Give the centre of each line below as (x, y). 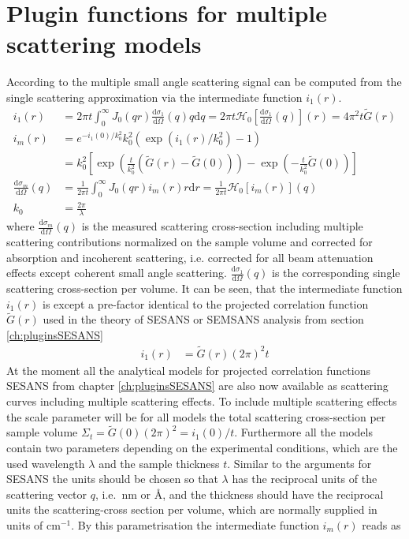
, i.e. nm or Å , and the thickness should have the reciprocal (239, 494)
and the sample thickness (159, 463)
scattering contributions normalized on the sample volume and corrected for (190, 241)
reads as (381, 525)
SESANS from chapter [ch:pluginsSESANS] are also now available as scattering (197, 386)
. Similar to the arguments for (299, 463)
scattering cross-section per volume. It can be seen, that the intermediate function (204, 288)
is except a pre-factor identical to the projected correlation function (205, 303)
